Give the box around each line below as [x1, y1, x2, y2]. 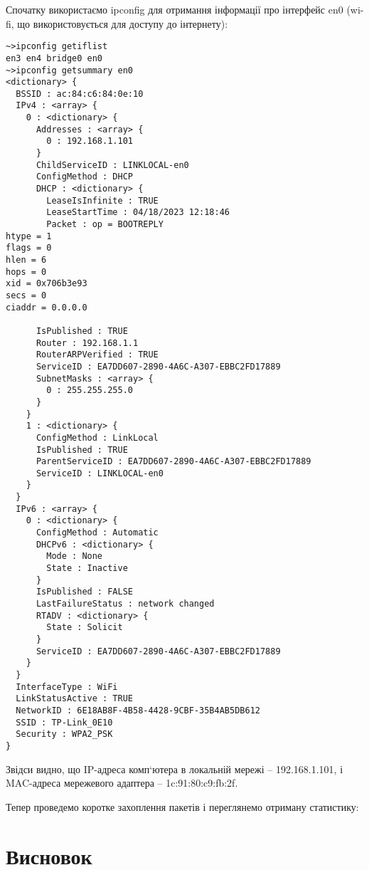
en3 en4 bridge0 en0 [6, 53, 103, 63]
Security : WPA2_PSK [16, 729, 113, 740]
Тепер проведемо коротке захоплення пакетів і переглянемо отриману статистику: [6, 799, 359, 814]
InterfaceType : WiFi [16, 681, 118, 692]
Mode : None [46, 551, 103, 562]
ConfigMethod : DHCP [36, 172, 133, 182]
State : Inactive [46, 563, 128, 574]
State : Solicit [46, 622, 123, 633]
